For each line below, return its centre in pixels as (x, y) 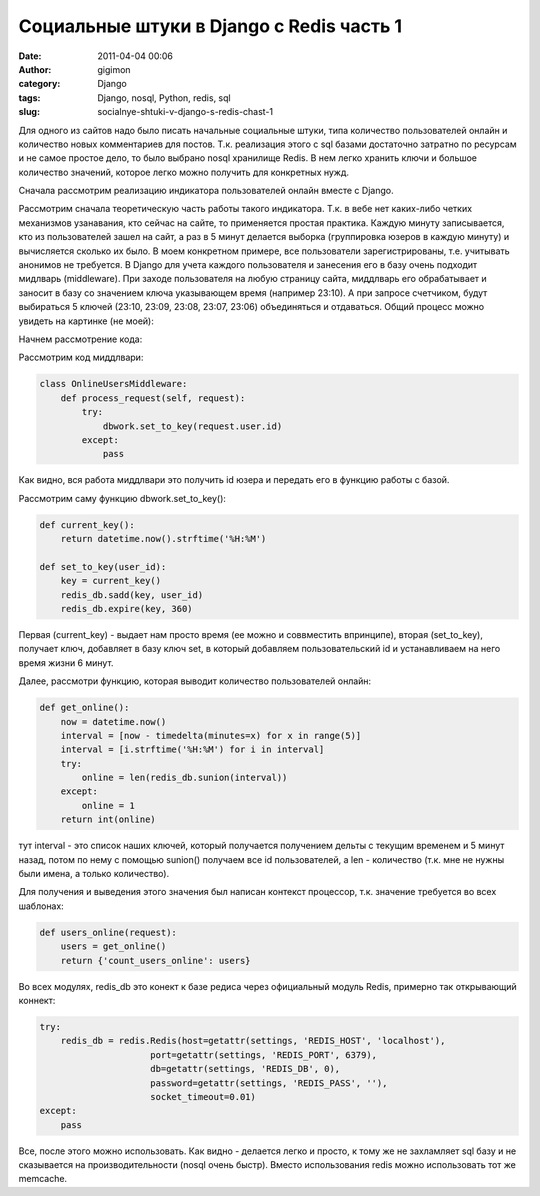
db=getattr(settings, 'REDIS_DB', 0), (245, 1069)
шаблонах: (41, 906)
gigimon (114, 69)
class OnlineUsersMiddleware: (113, 384)
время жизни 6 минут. (66, 662)
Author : (35, 69)
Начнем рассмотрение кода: (80, 339)
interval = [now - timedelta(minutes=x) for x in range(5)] (211, 735)
